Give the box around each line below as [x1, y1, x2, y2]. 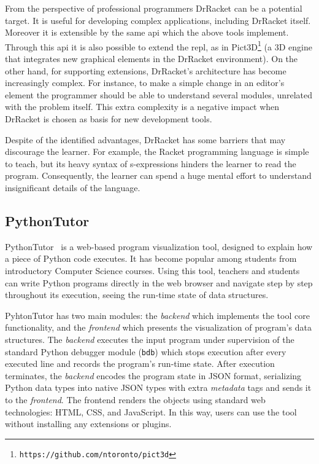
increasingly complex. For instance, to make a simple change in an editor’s [5, 76, 285, 89]
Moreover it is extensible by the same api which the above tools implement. [5, 26, 289, 39]
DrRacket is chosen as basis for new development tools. [5, 112, 212, 125]
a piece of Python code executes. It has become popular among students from [5, 252, 297, 265]
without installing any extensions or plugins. [5, 417, 172, 430]
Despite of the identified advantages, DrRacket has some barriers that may [5, 133, 286, 146]
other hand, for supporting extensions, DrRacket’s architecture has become [5, 64, 286, 77]
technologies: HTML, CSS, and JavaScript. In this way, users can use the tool [5, 405, 297, 418]
